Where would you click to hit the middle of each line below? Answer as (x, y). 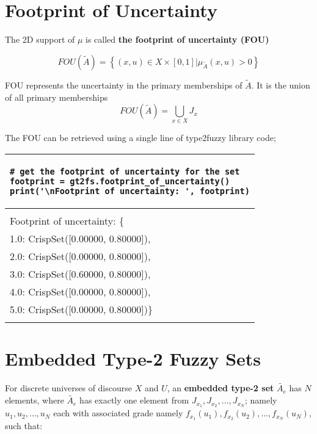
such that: (24, 425)
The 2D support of (40, 39)
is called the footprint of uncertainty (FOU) (177, 39)
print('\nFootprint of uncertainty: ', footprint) (130, 191)
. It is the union (281, 85)
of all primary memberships (56, 97)
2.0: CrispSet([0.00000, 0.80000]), (80, 256)
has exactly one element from (134, 400)
